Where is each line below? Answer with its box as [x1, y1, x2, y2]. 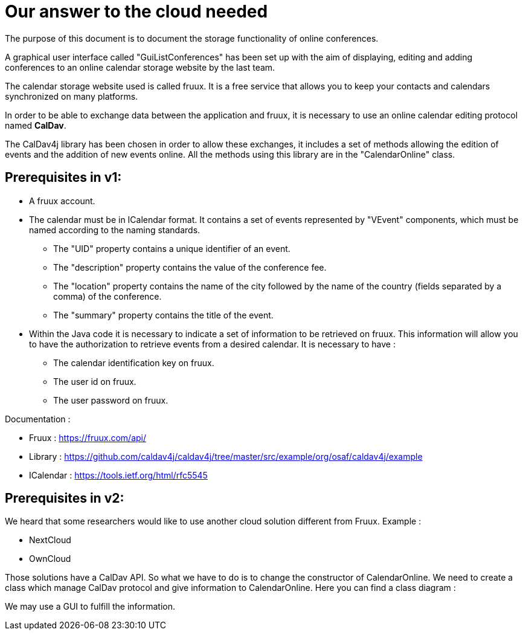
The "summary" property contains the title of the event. [53, 309, 274, 320]
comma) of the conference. [53, 291, 162, 301]
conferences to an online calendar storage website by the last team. [5, 62, 275, 73]
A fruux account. [29, 195, 95, 206]
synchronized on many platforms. [5, 91, 138, 102]
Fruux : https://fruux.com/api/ [29, 432, 147, 443]
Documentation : [5, 413, 71, 424]
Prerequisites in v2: [5, 491, 124, 506]
